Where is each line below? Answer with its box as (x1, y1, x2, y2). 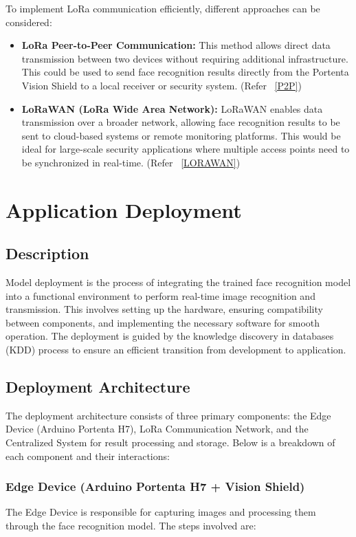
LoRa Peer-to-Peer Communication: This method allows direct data (21, 38, 331, 52)
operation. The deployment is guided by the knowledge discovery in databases (5, 329, 334, 343)
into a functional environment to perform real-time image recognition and (5, 288, 315, 303)
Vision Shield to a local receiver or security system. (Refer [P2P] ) (21, 78, 302, 92)
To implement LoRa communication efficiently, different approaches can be (5, 1, 320, 15)
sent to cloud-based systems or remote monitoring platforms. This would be (21, 128, 341, 142)
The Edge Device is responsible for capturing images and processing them (5, 505, 316, 519)
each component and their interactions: (5, 448, 170, 463)
